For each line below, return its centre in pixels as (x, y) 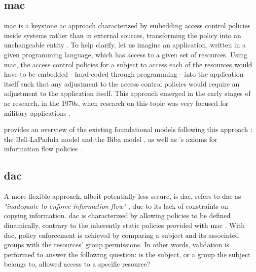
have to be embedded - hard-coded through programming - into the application (124, 74)
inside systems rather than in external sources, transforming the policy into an (123, 35)
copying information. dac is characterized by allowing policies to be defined (117, 215)
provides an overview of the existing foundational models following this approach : (128, 129)
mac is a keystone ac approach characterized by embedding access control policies (127, 25)
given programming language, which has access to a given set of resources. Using (126, 54)
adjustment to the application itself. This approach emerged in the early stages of (127, 93)
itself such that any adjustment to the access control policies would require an (122, 83)
